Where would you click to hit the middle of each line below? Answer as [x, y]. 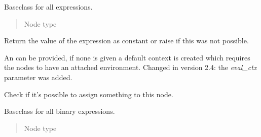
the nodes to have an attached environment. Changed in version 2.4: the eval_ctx [130, 67]
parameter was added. [38, 77]
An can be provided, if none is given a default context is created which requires [127, 57]
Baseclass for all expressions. [48, 7]
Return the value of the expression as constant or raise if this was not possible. [126, 41]
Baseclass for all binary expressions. [60, 111]
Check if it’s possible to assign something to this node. [89, 94]
